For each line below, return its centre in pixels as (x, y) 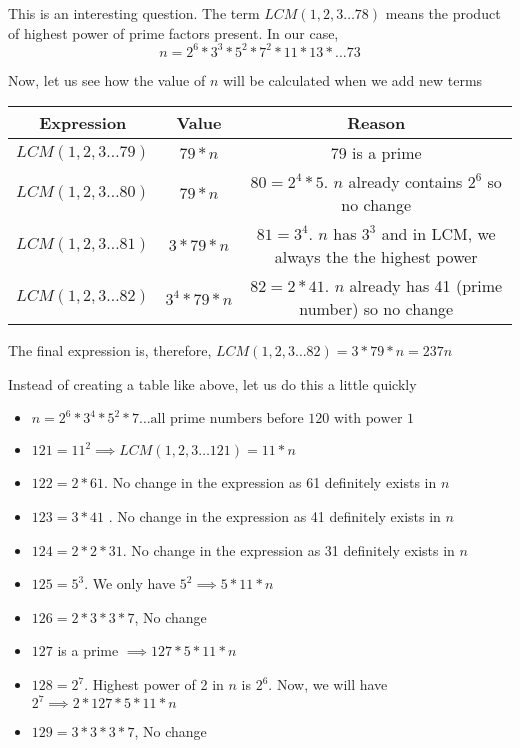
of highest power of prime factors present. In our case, (173, 32)
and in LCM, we (438, 234)
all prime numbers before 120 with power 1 (282, 419)
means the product (443, 13)
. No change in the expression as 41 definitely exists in (274, 516)
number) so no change (376, 309)
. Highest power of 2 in (154, 684)
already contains (405, 182)
